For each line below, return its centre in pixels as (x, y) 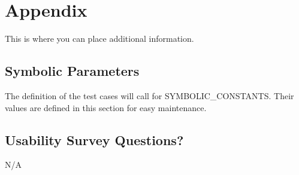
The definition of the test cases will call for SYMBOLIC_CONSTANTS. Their (149, 95)
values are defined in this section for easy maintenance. (106, 107)
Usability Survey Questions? (94, 139)
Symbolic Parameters (72, 71)
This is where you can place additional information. (99, 39)
